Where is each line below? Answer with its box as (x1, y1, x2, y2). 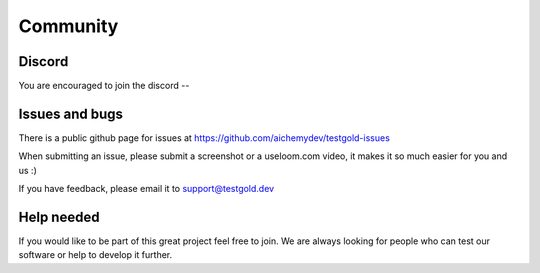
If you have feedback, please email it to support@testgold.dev (18, 183, 275, 195)
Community (18, 15, 119, 37)
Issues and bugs (18, 105, 124, 122)
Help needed (18, 208, 100, 225)
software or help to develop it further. (18, 249, 173, 261)
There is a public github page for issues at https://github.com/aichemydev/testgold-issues (18, 131, 390, 144)
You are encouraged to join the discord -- (18, 80, 190, 92)
